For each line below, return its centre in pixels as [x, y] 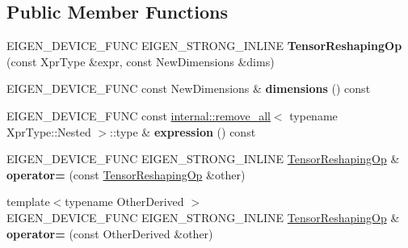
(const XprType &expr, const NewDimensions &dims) [141, 61]
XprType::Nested [49, 131]
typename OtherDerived [124, 202]
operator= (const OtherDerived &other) [110, 233]
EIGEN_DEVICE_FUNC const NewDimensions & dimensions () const [189, 88]
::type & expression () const [183, 131]
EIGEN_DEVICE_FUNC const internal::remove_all [139, 115]
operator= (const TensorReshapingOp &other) [126, 174]
